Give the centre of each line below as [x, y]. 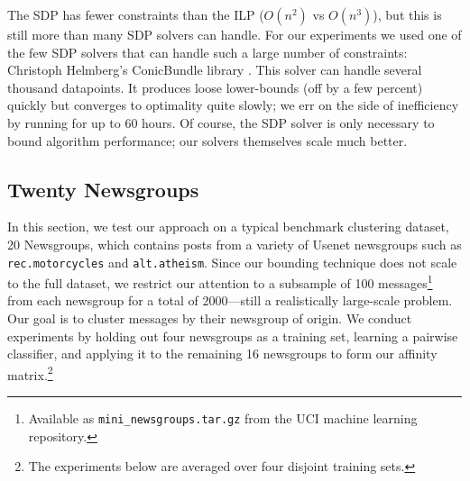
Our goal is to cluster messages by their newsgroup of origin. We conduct [210, 318]
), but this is [407, 14]
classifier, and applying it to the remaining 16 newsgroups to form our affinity [222, 354]
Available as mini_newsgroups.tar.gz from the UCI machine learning [223, 418]
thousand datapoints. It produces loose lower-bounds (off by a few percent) [215, 87]
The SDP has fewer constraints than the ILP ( [136, 14]
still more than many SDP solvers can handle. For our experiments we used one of [235, 34]
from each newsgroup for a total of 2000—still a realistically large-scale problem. [230, 300]
